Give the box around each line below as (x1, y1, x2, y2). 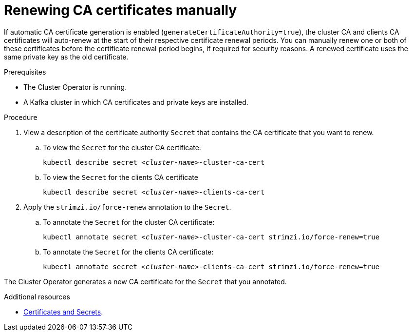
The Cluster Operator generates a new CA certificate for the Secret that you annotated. (4, 277, 287, 286)
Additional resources (4, 292, 70, 301)
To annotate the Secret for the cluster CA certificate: (43, 217, 215, 226)
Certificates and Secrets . (23, 307, 103, 316)
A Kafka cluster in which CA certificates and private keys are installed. (23, 98, 248, 106)
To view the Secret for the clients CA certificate (43, 173, 198, 181)
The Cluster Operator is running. (23, 82, 127, 91)
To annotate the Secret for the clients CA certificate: (43, 247, 214, 256)
